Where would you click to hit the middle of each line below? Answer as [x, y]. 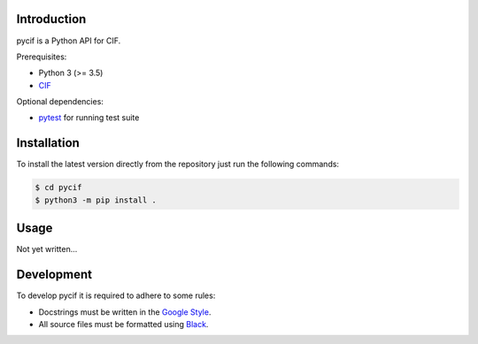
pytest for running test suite [89, 118]
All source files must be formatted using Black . [123, 324]
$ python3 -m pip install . [96, 200]
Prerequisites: [42, 57]
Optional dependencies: [60, 102]
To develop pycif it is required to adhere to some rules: [116, 295]
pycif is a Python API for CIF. [69, 41]
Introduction [51, 19]
